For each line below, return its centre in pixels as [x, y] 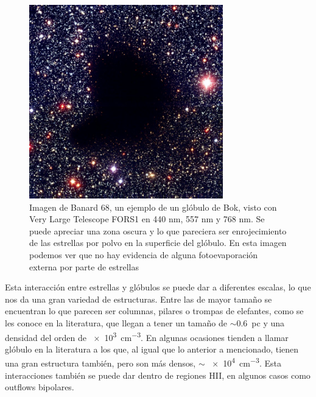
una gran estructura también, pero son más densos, [100, 363]
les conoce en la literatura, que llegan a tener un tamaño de [116, 322]
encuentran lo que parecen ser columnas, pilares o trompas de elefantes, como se [154, 311]
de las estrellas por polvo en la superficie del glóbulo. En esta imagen [158, 243]
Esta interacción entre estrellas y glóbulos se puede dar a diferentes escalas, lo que [158, 287]
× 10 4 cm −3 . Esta [247, 362]
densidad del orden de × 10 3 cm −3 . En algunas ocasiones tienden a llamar [147, 336]
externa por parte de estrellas [84, 266]
